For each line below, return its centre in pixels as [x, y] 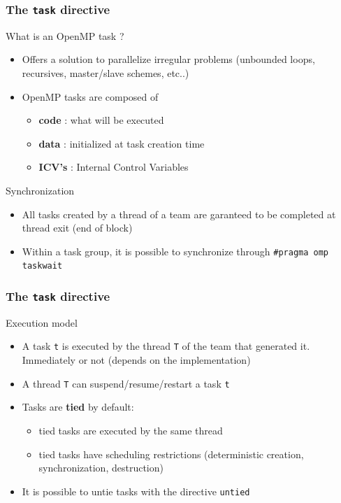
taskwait [42, 266]
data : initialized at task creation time [122, 143]
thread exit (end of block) [77, 228]
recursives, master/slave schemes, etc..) [106, 72]
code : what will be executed [101, 120]
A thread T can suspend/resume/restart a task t [126, 383]
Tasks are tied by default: [78, 407]
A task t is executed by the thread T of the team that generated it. [166, 346]
